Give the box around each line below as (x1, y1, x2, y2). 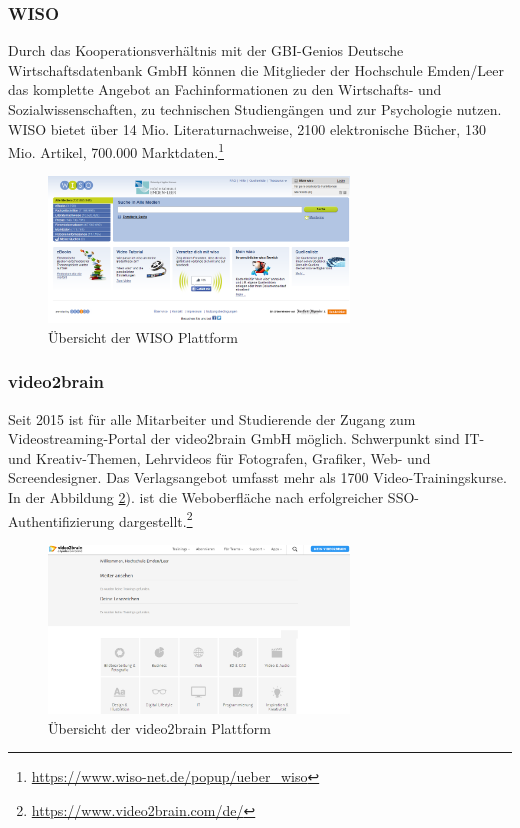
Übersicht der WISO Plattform (48, 326, 238, 347)
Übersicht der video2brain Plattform (48, 717, 271, 738)
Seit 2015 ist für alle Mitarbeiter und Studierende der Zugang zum (8, 408, 416, 429)
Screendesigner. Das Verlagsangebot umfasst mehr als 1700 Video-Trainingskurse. (8, 467, 507, 488)
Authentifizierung (8, 510, 115, 531)
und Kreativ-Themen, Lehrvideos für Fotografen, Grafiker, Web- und (8, 447, 431, 468)
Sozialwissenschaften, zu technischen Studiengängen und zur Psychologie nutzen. (8, 99, 502, 119)
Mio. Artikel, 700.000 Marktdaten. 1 (8, 139, 224, 162)
